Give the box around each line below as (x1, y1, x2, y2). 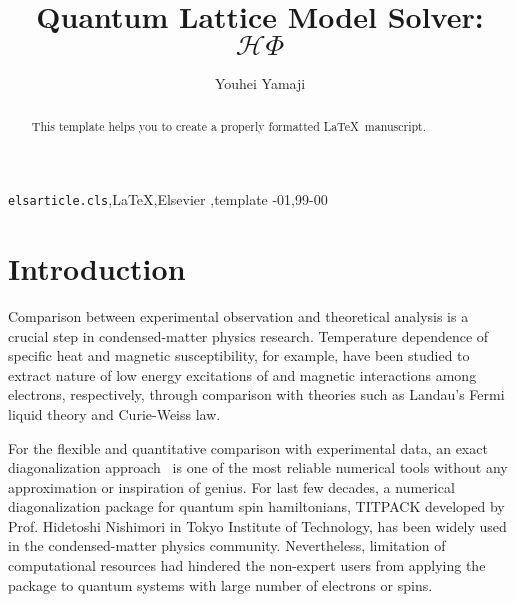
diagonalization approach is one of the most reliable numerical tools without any (8, 457, 508, 478)
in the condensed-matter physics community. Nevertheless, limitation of (8, 535, 446, 556)
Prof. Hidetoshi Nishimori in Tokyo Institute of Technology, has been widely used (8, 515, 507, 536)
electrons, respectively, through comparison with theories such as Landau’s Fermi (8, 384, 505, 405)
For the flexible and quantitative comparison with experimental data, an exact (8, 437, 488, 458)
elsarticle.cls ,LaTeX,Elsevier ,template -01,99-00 (8, 189, 328, 210)
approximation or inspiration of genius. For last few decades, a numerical (8, 476, 455, 497)
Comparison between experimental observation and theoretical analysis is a (8, 305, 469, 326)
